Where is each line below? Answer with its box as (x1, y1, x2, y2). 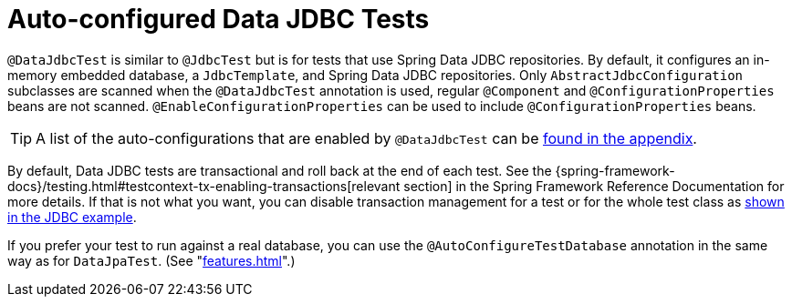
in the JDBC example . (7, 208, 137, 225)
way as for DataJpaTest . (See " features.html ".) (7, 252, 296, 269)
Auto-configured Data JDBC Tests (7, 4, 430, 35)
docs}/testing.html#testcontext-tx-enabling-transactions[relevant (7, 177, 401, 194)
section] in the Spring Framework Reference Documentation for (403, 177, 785, 194)
